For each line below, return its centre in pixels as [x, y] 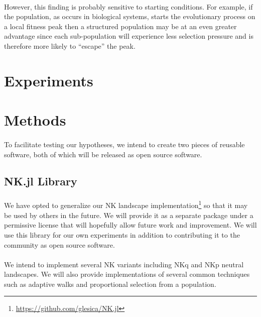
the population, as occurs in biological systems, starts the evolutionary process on [130, 16]
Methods [35, 120]
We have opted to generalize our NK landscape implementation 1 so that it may [126, 204]
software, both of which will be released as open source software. [103, 154]
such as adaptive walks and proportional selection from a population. [110, 284]
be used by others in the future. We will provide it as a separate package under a [129, 215]
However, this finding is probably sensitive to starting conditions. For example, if [128, 6]
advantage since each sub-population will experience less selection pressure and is [129, 36]
